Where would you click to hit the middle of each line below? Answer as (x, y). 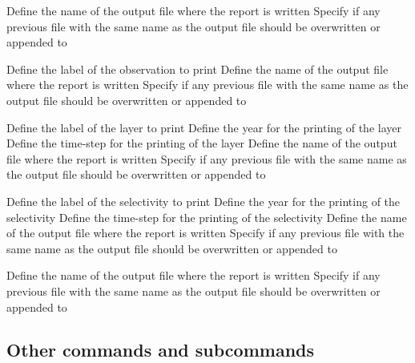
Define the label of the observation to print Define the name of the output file (197, 69)
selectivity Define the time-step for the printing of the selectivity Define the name (207, 217)
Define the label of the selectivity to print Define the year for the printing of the (203, 201)
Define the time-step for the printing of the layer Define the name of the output (202, 143)
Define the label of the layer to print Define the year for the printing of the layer (204, 127)
